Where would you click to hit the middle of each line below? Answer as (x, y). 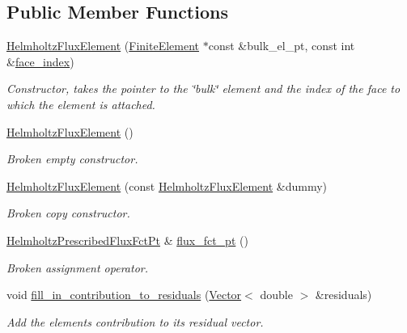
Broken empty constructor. (72, 159)
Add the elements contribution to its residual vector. (135, 321)
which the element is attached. (81, 104)
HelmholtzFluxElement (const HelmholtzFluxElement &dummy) (167, 185)
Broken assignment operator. (77, 267)
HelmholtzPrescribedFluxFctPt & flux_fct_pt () (127, 240)
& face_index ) (40, 61)
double (276, 295)
